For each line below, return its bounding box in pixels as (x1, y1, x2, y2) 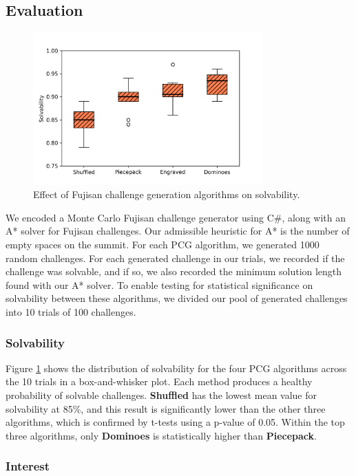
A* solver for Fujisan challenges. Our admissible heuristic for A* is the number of (6, 224, 350, 238)
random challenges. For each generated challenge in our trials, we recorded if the (6, 250, 345, 265)
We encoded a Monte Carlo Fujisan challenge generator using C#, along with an (6, 210, 346, 224)
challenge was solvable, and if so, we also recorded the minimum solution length (6, 264, 342, 279)
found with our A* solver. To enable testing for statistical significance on (6, 277, 313, 292)
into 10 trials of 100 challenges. (6, 305, 136, 319)
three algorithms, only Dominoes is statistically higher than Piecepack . (6, 428, 317, 442)
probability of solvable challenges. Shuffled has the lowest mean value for (6, 388, 317, 402)
